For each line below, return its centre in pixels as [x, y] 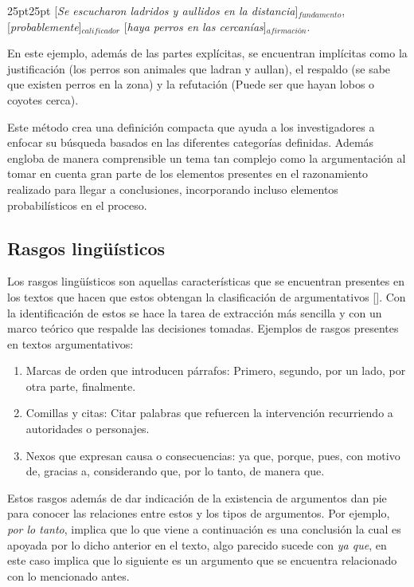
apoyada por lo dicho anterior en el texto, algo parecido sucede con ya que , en [197, 544]
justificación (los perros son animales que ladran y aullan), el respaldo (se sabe [199, 68]
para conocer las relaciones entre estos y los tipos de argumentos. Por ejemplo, [199, 513]
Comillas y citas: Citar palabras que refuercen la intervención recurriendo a [209, 413]
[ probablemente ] [45, 26]
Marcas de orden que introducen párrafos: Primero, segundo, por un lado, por [216, 370]
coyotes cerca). [43, 99]
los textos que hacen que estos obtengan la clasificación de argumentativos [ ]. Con [207, 296]
